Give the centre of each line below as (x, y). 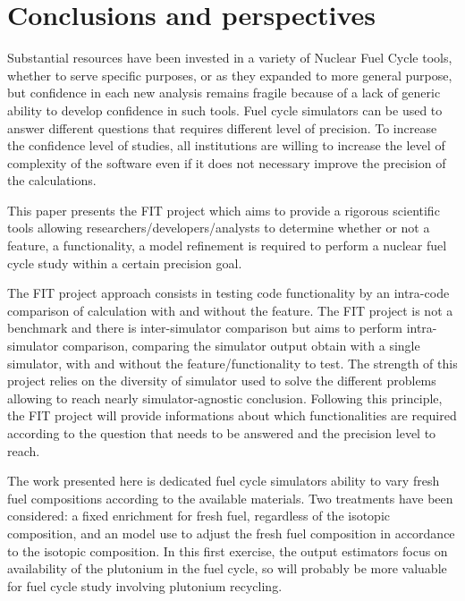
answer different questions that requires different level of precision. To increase (222, 127)
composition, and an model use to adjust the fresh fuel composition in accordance (231, 533)
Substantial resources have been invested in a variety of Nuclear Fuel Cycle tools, (230, 58)
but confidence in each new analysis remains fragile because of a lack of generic (224, 93)
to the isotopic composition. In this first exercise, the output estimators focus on (228, 550)
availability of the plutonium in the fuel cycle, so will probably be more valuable (227, 568)
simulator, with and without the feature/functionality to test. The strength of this (232, 363)
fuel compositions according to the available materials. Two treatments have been (230, 498)
